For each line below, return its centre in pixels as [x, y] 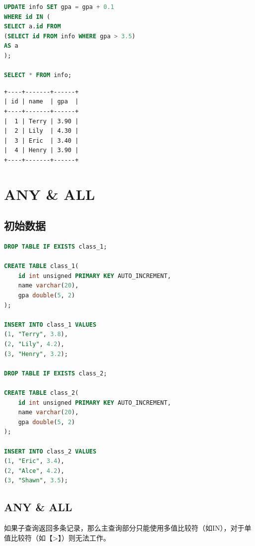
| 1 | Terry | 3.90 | [41, 121]
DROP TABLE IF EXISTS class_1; [56, 247]
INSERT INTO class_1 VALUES [50, 324]
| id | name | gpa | [41, 102]
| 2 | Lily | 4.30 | [41, 131]
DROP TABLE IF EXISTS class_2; [56, 373]
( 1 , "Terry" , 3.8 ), [36, 334]
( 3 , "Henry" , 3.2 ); [36, 354]
